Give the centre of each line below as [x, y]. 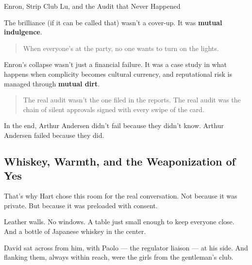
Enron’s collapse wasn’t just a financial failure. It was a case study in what [115, 64]
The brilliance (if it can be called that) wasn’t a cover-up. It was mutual [113, 22]
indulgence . [23, 32]
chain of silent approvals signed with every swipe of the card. [114, 109]
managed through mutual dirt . [52, 83]
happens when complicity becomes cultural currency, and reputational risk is [118, 74]
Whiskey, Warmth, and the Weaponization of [120, 161]
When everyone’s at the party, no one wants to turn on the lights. [121, 48]
